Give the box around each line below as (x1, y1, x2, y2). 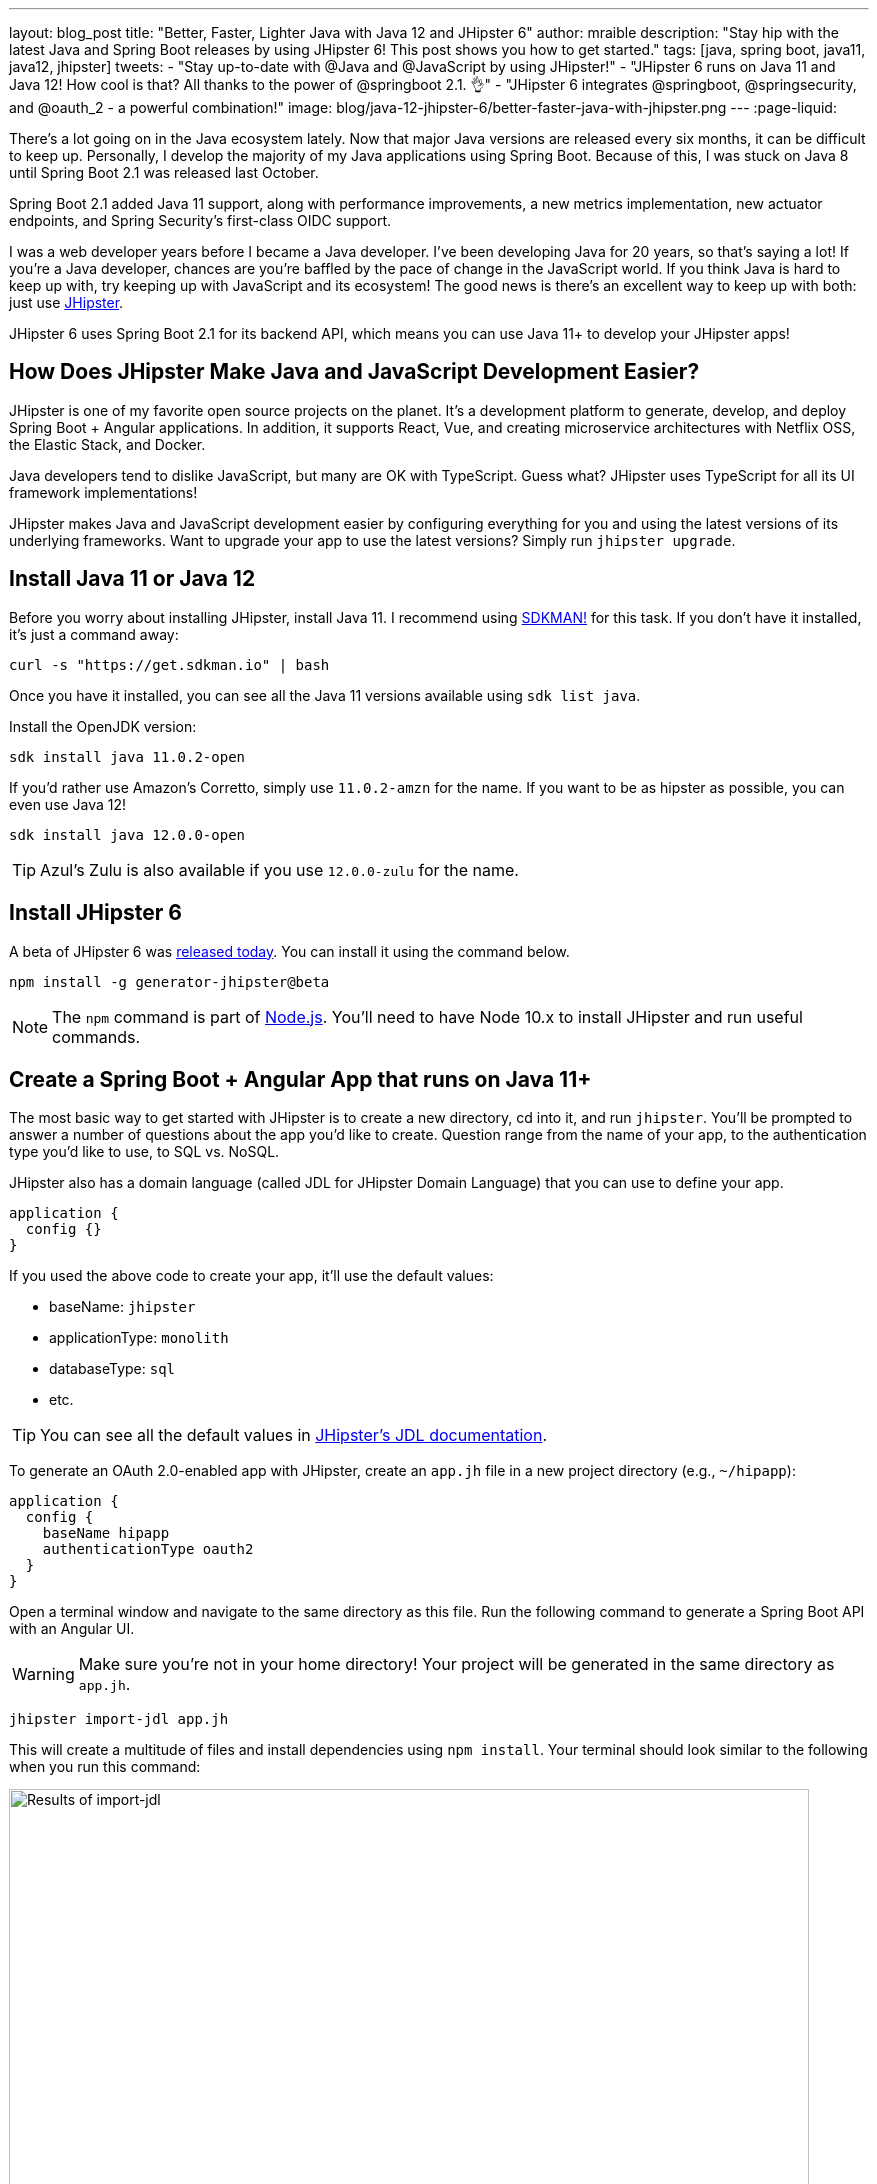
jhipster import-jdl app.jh (9, 1711, 229, 1728)
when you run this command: (9, 1758, 201, 1776)
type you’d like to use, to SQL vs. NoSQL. (9, 1143, 280, 1161)
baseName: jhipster (49, 1298, 196, 1316)
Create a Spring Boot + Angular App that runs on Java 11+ (9, 1066, 592, 1092)
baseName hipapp (42, 1525, 170, 1542)
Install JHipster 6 (9, 900, 182, 926)
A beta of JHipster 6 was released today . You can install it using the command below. (9, 942, 570, 960)
